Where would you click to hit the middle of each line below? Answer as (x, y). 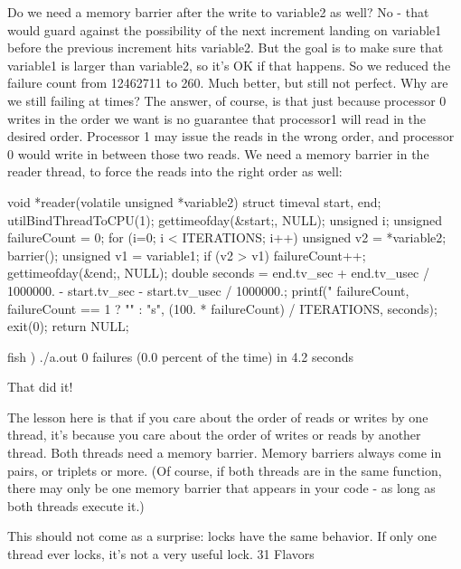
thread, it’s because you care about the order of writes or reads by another (214, 435)
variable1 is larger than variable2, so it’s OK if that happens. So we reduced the (229, 65)
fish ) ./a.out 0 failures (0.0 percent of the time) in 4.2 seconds (181, 356)
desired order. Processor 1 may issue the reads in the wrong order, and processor (231, 136)
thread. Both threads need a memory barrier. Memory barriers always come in (225, 453)
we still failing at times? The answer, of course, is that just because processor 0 (227, 100)
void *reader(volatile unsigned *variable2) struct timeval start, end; (194, 201)
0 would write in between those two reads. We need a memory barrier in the (218, 153)
